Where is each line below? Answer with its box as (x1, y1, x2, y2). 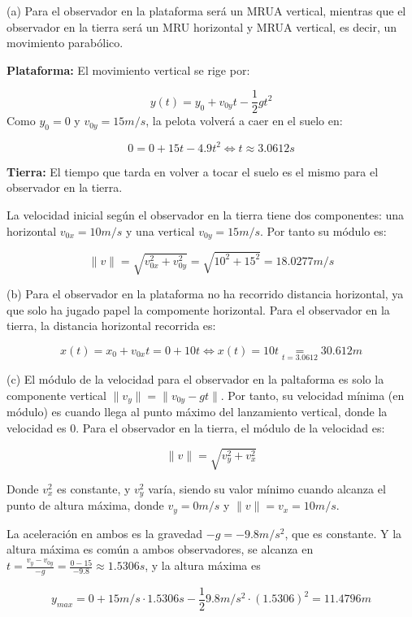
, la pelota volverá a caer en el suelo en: (145, 112, 343, 129)
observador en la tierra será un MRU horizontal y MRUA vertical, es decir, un (7, 18, 397, 35)
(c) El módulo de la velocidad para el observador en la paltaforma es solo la (7, 371, 384, 388)
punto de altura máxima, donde (7, 497, 164, 514)
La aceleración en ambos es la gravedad (7, 524, 203, 541)
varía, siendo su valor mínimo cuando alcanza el (148, 480, 386, 497)
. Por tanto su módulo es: (260, 222, 387, 239)
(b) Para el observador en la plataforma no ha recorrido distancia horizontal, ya (7, 285, 404, 302)
